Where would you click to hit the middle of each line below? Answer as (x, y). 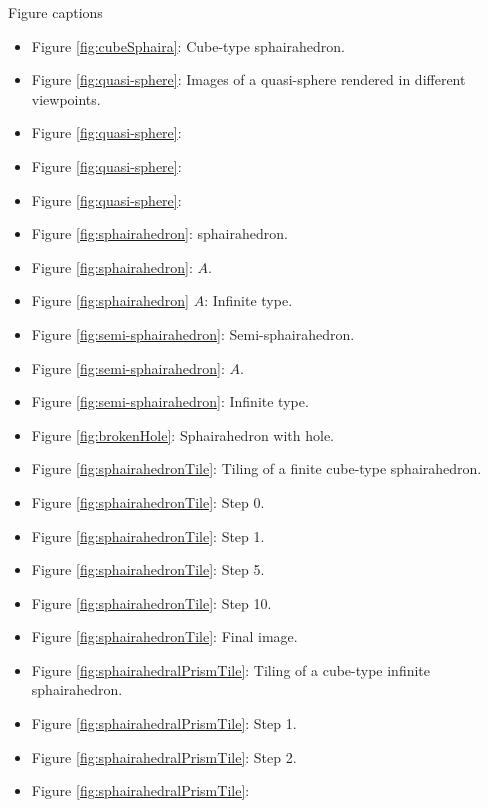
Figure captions (55, 12)
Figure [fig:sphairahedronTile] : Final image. (164, 636)
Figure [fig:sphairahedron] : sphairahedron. (159, 233)
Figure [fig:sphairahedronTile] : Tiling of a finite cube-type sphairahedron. (256, 468)
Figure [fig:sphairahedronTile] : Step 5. (148, 569)
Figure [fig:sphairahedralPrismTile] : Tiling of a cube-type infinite (231, 669)
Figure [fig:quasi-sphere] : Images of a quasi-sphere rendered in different (248, 79)
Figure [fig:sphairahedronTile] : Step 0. (148, 501)
